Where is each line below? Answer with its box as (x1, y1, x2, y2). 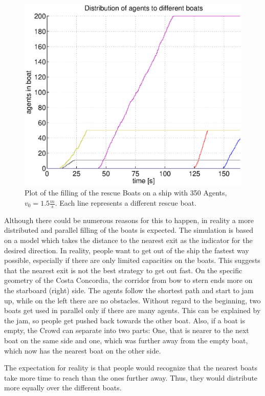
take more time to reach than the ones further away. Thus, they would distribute (4, 372, 258, 383)
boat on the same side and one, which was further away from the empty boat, (4, 335, 248, 345)
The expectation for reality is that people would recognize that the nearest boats (4, 362, 258, 373)
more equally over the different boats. (4, 382, 122, 393)
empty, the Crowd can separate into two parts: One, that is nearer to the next (4, 325, 249, 336)
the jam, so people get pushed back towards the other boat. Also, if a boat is (4, 315, 246, 325)
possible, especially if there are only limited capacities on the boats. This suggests (4, 255, 260, 266)
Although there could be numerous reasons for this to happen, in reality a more (4, 214, 254, 225)
